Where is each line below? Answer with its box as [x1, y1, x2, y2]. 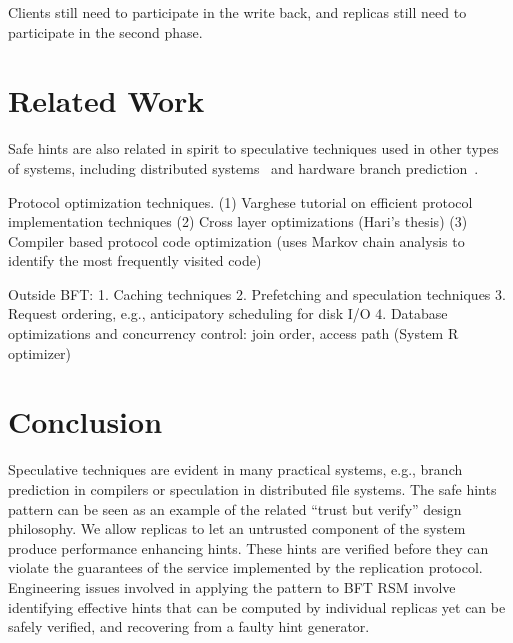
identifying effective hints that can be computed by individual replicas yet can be [8, 596, 506, 617]
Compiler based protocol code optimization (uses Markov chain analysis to [8, 230, 465, 251]
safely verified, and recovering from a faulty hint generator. [8, 616, 370, 637]
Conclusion [8, 401, 163, 442]
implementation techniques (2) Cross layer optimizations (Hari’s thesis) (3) [8, 211, 468, 232]
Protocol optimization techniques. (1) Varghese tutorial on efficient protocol [8, 191, 473, 212]
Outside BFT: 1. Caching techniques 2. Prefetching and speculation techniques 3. [8, 283, 506, 304]
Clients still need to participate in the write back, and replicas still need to [8, 2, 467, 22]
